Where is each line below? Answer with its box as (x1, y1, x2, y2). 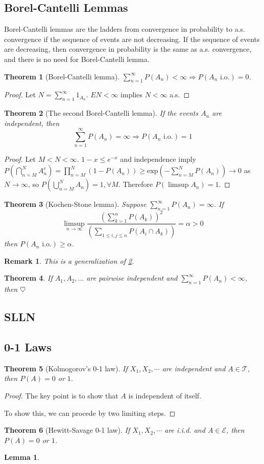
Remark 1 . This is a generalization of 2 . (4, 255, 134, 266)
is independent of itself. (128, 390, 202, 400)
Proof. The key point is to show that (4, 390, 118, 400)
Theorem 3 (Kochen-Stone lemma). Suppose (4, 199, 147, 209)
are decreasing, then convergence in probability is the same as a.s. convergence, (4, 44, 252, 54)
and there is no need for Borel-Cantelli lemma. (4, 53, 150, 64)
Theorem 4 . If (4, 272, 53, 283)
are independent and (162, 363, 226, 373)
